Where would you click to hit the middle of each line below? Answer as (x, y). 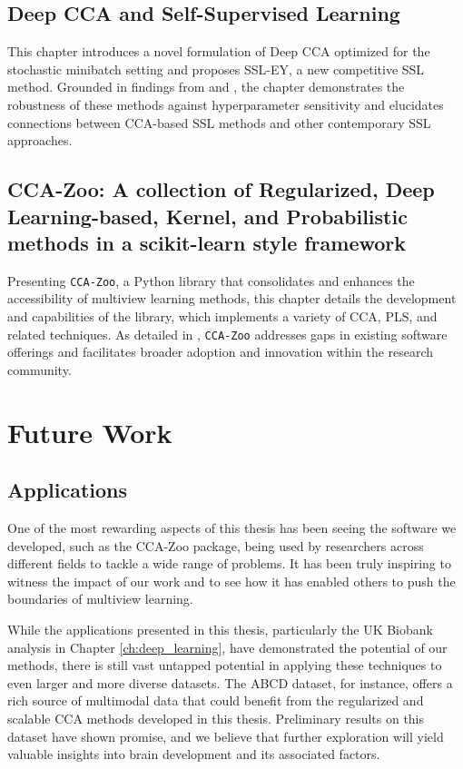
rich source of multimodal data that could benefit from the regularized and (216, 700)
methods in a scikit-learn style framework (207, 242)
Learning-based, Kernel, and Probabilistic (207, 216)
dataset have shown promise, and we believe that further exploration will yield (226, 736)
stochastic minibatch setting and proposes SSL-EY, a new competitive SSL (216, 69)
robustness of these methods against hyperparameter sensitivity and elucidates (226, 104)
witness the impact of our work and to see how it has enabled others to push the (231, 581)
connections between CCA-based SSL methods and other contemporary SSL (219, 122)
